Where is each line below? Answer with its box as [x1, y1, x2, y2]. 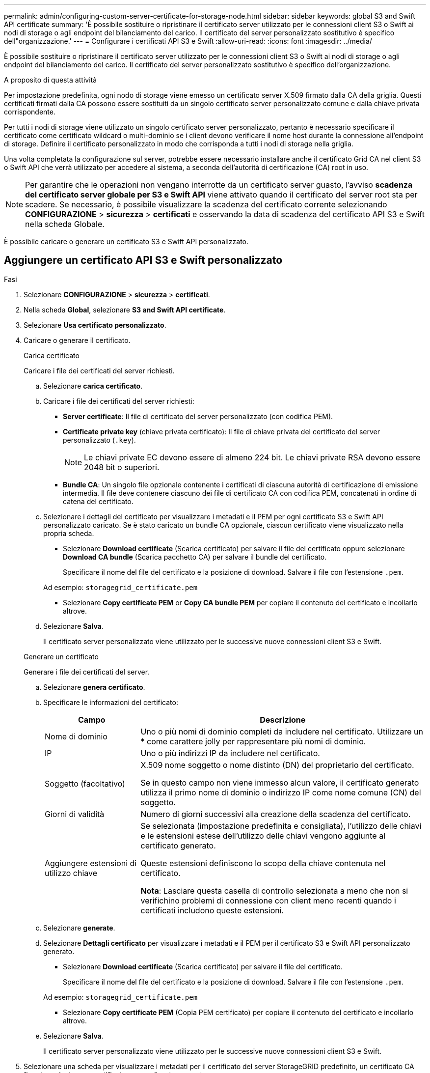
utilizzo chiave [45, 868, 98, 878]
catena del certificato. [63, 497, 134, 506]
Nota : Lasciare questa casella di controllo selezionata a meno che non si [140, 885, 408, 896]
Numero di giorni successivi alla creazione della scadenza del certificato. [140, 809, 411, 819]
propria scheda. [43, 529, 94, 537]
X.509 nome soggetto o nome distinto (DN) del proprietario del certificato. [140, 760, 414, 770]
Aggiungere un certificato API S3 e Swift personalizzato [4, 254, 283, 267]
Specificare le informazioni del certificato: [43, 698, 178, 706]
